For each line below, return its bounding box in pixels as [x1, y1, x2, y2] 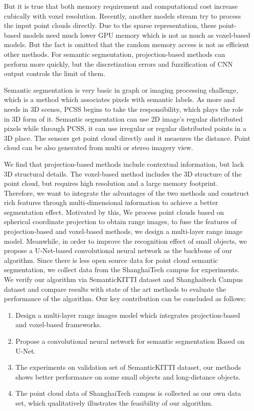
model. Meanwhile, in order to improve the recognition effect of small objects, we [4, 235, 247, 246]
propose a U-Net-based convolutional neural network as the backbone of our [4, 245, 232, 256]
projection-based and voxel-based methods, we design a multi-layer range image [4, 226, 243, 236]
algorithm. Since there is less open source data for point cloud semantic [4, 255, 218, 265]
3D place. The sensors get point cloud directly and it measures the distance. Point [4, 132, 251, 143]
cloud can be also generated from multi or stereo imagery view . [4, 142, 193, 153]
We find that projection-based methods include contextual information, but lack [4, 158, 244, 169]
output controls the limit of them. [4, 68, 106, 78]
